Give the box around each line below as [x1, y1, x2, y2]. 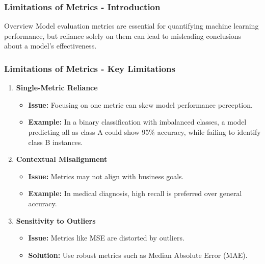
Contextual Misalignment [16, 154, 108, 164]
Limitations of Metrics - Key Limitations [4, 62, 176, 75]
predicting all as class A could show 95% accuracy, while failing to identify [28, 127, 261, 137]
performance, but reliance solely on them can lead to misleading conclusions [4, 30, 242, 41]
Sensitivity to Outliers [16, 215, 96, 226]
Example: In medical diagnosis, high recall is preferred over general [28, 188, 242, 199]
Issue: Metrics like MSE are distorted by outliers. [28, 232, 184, 243]
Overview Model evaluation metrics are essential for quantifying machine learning [4, 20, 259, 31]
